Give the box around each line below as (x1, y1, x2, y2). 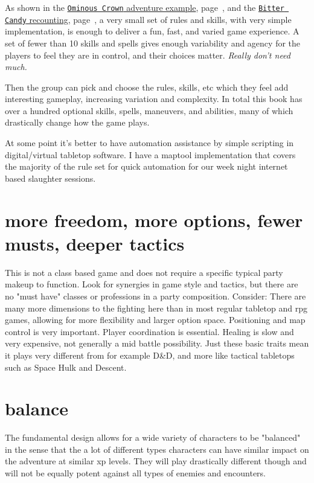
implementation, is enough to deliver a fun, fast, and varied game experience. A (5, 25, 300, 37)
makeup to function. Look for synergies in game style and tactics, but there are (5, 278, 298, 290)
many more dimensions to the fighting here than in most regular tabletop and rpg (5, 301, 307, 314)
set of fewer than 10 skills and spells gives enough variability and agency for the (5, 36, 301, 49)
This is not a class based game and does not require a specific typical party (5, 266, 283, 278)
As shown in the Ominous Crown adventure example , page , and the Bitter (5, 1, 284, 13)
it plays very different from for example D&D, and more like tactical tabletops (5, 348, 295, 361)
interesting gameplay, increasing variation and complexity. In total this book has (5, 92, 303, 105)
